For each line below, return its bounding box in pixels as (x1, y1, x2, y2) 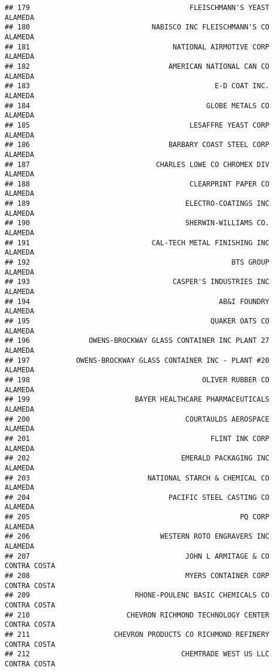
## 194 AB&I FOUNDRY (5, 297, 270, 306)
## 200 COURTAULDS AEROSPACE (5, 415, 270, 423)
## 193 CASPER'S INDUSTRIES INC (5, 278, 270, 286)
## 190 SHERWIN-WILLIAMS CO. (5, 219, 270, 228)
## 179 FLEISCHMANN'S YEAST (5, 4, 270, 12)
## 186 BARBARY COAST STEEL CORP (5, 141, 270, 149)
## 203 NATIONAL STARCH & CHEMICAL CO (5, 473, 270, 482)
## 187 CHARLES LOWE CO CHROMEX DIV (5, 160, 270, 169)
